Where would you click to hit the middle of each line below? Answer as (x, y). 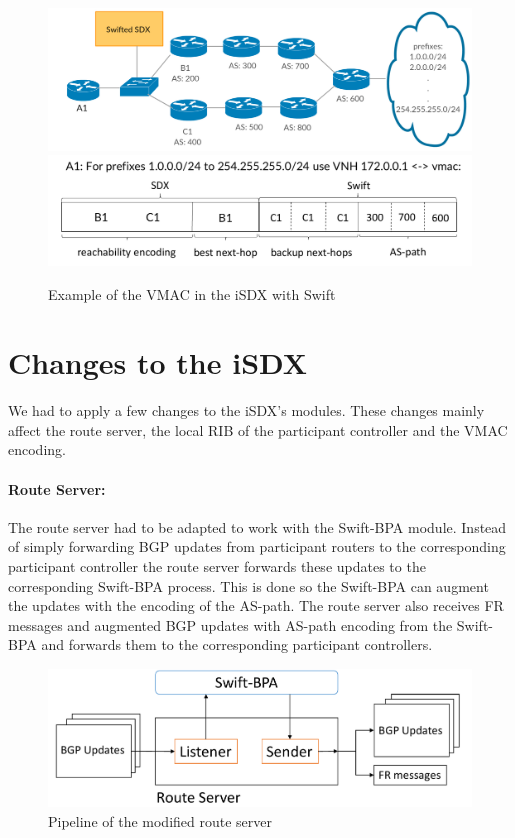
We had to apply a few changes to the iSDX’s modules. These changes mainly (246, 410)
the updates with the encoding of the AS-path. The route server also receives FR (256, 605)
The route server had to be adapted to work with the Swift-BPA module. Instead (257, 526)
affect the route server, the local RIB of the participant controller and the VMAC (258, 429)
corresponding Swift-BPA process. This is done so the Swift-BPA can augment (248, 585)
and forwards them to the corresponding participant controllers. (237, 644)
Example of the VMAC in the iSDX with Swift (192, 293)
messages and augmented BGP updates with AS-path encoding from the (230, 624)
